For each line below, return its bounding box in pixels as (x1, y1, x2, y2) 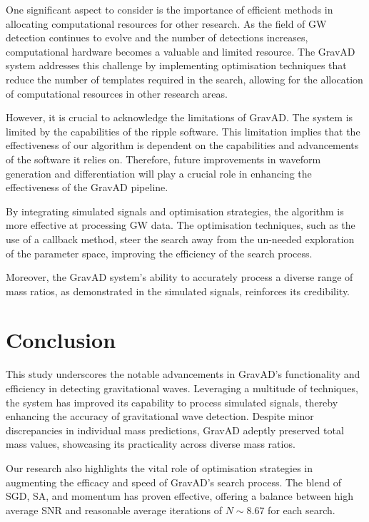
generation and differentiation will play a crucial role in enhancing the (6, 165, 312, 180)
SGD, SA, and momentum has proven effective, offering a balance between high (6, 488, 353, 503)
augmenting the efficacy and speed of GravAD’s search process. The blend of (6, 474, 342, 489)
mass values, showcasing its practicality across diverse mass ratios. (6, 436, 295, 451)
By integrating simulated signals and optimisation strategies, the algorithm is (6, 203, 344, 218)
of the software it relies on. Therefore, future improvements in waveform (6, 151, 321, 166)
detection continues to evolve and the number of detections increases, (6, 30, 308, 45)
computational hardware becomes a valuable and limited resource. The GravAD (6, 43, 355, 58)
